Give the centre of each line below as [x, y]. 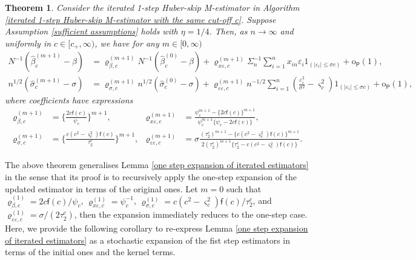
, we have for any [127, 43]
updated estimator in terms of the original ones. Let [101, 188]
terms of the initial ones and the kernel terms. [90, 252]
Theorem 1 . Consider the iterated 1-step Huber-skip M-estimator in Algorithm [152, 7]
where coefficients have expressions [69, 100]
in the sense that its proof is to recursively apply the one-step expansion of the [151, 177]
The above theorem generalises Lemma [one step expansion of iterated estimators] [157, 165]
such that [244, 188]
